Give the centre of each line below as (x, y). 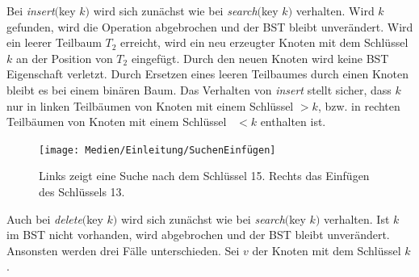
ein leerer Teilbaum (54, 42)
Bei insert (31, 10)
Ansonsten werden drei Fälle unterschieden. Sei (123, 250)
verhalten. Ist (356, 218)
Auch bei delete (44, 218)
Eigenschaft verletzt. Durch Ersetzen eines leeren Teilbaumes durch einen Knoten (208, 74)
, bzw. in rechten (359, 105)
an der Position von (64, 58)
